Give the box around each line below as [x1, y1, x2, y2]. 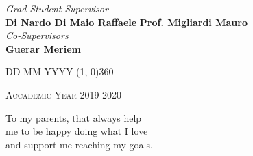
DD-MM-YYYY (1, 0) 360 [5, 64, 114, 79]
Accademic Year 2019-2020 [5, 87, 122, 101]
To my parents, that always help [5, 110, 142, 125]
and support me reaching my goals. [5, 137, 153, 151]
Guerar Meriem [5, 41, 81, 55]
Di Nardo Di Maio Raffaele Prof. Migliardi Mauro [5, 14, 248, 29]
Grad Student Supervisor [5, 1, 108, 15]
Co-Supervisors [5, 28, 69, 42]
